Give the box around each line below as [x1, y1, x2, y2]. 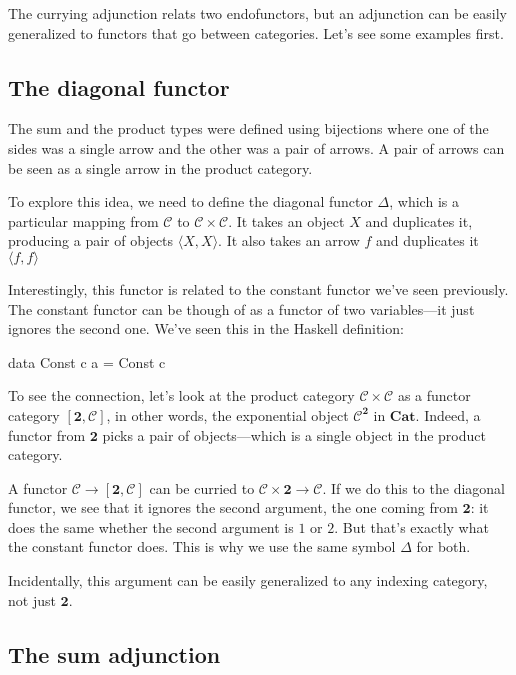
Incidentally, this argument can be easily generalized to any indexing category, [8, 570, 488, 591]
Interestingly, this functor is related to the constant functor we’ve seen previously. [8, 278, 509, 299]
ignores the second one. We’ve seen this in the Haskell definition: [8, 318, 404, 339]
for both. [416, 536, 471, 557]
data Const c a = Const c [8, 351, 166, 372]
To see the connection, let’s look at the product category [8, 385, 355, 406]
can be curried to [149, 477, 255, 498]
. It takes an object [228, 210, 345, 231]
